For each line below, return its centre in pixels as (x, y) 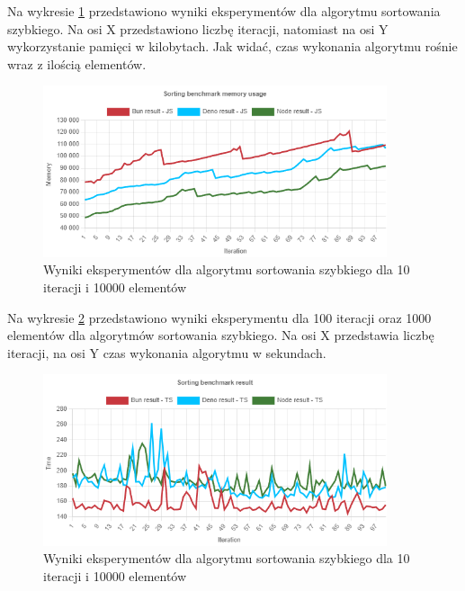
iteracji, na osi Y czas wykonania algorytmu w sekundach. (167, 352)
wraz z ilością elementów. (77, 63)
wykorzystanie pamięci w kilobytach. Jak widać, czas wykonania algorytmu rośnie (232, 46)
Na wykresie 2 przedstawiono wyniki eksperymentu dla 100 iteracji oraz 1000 (219, 317)
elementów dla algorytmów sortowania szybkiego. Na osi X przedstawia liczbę (221, 335)
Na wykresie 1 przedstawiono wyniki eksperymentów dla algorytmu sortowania (224, 11)
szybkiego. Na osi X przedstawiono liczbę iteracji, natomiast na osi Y (198, 28)
